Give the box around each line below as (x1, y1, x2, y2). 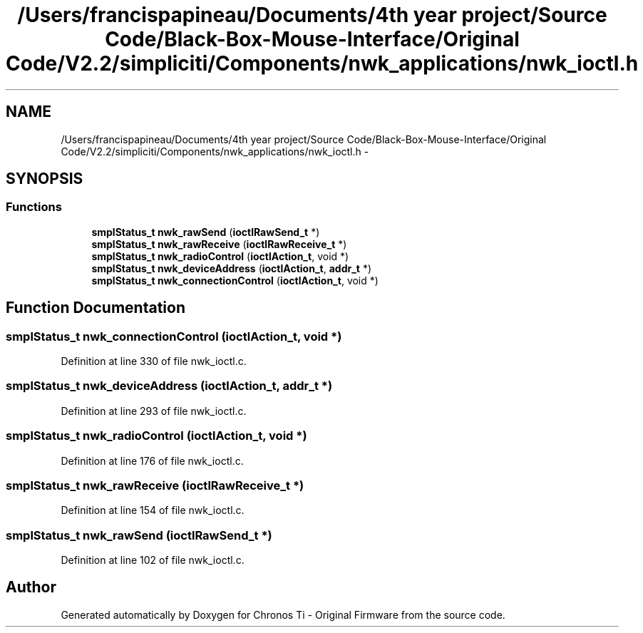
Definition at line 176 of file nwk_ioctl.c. (61, 454, 244, 467)
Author (6, 578, 56, 597)
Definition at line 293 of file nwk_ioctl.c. (61, 404, 247, 417)
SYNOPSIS (6, 170, 83, 188)
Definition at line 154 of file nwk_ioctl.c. (61, 504, 245, 517)
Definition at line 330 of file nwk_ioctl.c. (61, 355, 247, 368)
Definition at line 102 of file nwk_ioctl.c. (61, 554, 245, 567)
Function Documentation (6, 299, 185, 317)
